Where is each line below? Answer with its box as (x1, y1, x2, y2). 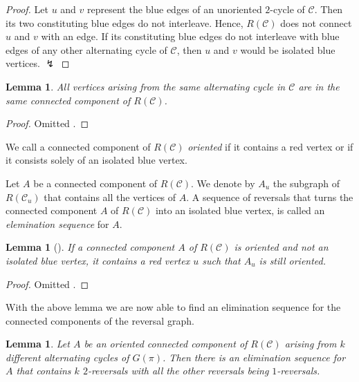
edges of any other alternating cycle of (6, 42, 167, 57)
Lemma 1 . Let (6, 336, 70, 351)
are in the (298, 79, 340, 93)
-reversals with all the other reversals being (87, 363, 269, 378)
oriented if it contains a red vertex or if (187, 139, 353, 153)
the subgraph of (273, 175, 340, 190)
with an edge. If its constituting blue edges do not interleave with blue (41, 29, 340, 44)
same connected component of (6, 93, 131, 107)
